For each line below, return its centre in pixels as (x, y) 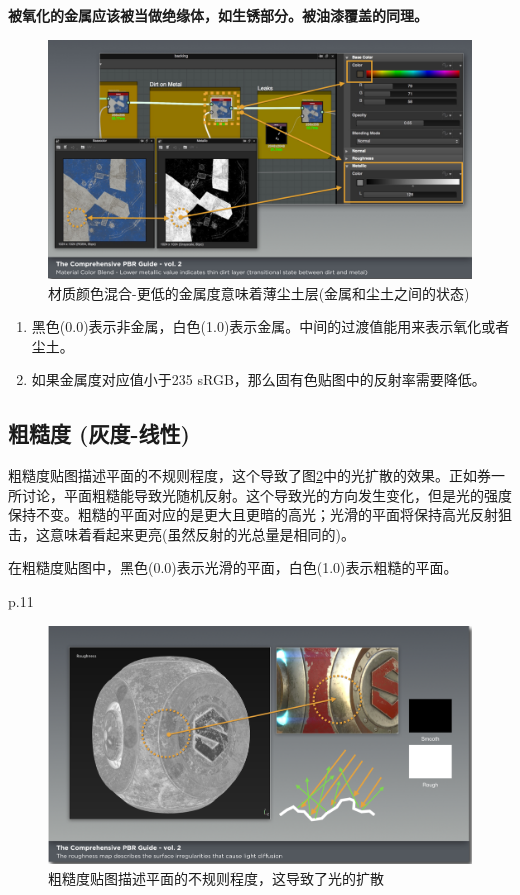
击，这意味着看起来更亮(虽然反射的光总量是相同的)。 (181, 533)
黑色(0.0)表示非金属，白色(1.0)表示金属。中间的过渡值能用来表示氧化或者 (270, 326)
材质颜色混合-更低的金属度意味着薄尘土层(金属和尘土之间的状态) (259, 292)
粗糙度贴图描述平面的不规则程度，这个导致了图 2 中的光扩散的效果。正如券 (249, 475)
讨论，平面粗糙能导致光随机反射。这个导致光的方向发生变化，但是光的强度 (266, 494)
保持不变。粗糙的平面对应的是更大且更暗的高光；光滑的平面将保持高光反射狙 (260, 514)
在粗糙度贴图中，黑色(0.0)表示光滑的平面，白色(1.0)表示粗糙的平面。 (233, 567)
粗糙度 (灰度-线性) (99, 433)
